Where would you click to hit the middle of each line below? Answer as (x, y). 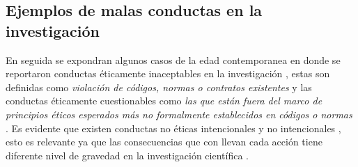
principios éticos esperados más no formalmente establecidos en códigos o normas (179, 114)
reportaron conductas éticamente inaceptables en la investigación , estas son (168, 73)
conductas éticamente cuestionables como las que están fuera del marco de (164, 101)
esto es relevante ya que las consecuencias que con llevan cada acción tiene (164, 142)
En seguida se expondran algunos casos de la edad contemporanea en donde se (173, 59)
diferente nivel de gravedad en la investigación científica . (127, 155)
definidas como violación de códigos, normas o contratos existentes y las (159, 87)
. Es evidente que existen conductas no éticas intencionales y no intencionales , (173, 128)
